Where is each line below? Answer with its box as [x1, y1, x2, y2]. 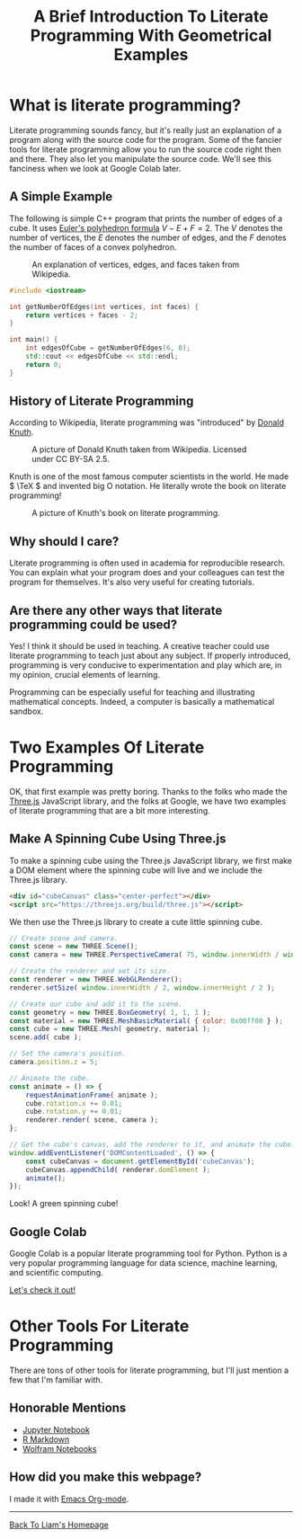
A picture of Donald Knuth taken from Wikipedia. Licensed [31, 444, 247, 455]
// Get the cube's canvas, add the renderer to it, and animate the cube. [9, 1140, 296, 1150]
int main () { [9, 335, 58, 344]
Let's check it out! [9, 1285, 76, 1295]
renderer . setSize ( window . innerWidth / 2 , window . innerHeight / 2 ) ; [9, 983, 276, 992]
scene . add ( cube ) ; [9, 1033, 83, 1042]
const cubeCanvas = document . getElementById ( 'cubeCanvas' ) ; [25, 1157, 255, 1166]
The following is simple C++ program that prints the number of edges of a [9, 213, 283, 224]
